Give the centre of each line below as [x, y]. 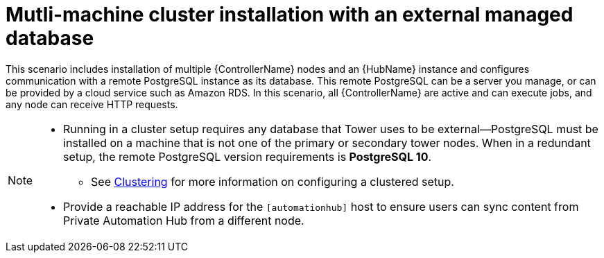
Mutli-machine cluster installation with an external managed [290, 15]
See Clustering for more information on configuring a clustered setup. [273, 181]
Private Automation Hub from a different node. [184, 220]
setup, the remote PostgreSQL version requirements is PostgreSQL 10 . [248, 156]
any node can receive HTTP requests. [92, 104]
